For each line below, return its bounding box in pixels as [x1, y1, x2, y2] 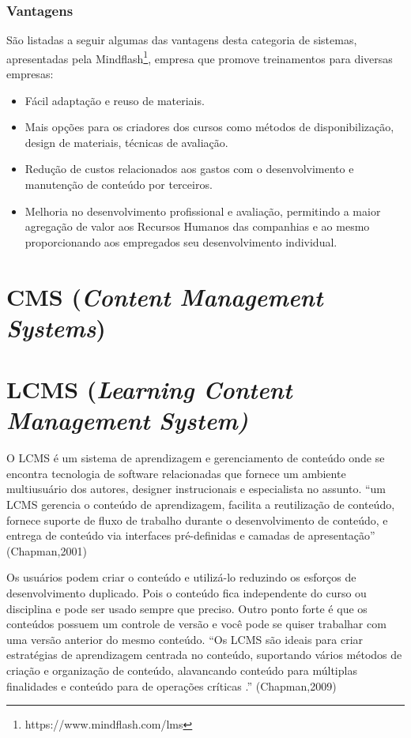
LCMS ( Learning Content [6, 373, 292, 406]
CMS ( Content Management [6, 280, 323, 313]
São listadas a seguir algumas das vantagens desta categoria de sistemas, [6, 32, 357, 48]
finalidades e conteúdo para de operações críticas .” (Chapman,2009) [6, 677, 337, 694]
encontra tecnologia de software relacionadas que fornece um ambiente [6, 465, 346, 481]
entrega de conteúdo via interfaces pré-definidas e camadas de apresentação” [6, 527, 375, 544]
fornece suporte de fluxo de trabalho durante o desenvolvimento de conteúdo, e [6, 511, 388, 528]
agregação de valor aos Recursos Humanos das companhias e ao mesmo [25, 218, 370, 235]
